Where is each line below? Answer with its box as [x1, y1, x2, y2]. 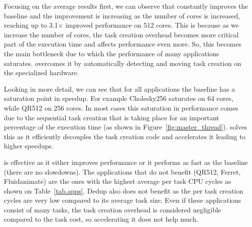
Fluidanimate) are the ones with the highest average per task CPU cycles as [4, 176, 231, 186]
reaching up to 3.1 [4, 20, 58, 30]
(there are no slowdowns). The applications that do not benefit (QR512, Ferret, [4, 166, 241, 177]
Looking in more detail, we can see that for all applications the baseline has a [4, 83, 235, 94]
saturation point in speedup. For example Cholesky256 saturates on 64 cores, [4, 93, 234, 103]
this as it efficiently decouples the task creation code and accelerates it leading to [4, 131, 246, 141]
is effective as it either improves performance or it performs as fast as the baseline [4, 157, 248, 167]
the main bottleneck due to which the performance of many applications [4, 48, 219, 58]
